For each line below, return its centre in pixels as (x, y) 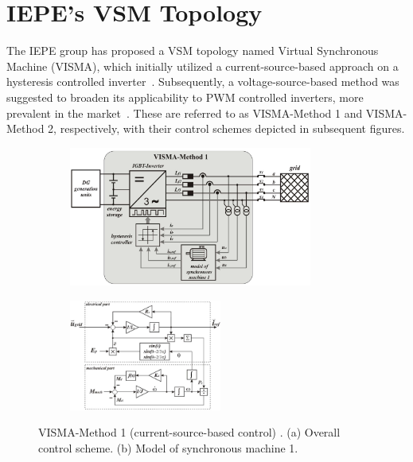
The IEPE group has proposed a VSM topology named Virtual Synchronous (193, 50)
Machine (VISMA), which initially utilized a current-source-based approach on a (203, 66)
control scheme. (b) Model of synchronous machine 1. (168, 447)
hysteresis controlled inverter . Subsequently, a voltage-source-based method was (203, 82)
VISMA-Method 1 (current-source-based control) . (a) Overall (189, 432)
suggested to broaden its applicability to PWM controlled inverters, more (185, 97)
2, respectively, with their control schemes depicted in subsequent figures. (226, 128)
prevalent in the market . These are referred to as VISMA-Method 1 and (185, 113)
